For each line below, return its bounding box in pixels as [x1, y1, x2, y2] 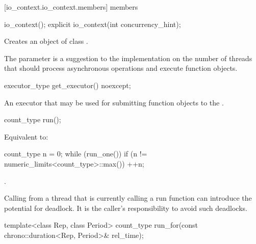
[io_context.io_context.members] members [4, 2, 138, 12]
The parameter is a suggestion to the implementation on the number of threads [4, 52, 252, 63]
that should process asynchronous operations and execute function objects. [4, 63, 238, 73]
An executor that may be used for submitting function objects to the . [4, 97, 224, 107]
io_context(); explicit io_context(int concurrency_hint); [4, 18, 181, 29]
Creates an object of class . [4, 36, 88, 46]
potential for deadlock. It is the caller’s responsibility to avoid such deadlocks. [4, 202, 247, 213]
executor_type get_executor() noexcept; [4, 79, 131, 90]
